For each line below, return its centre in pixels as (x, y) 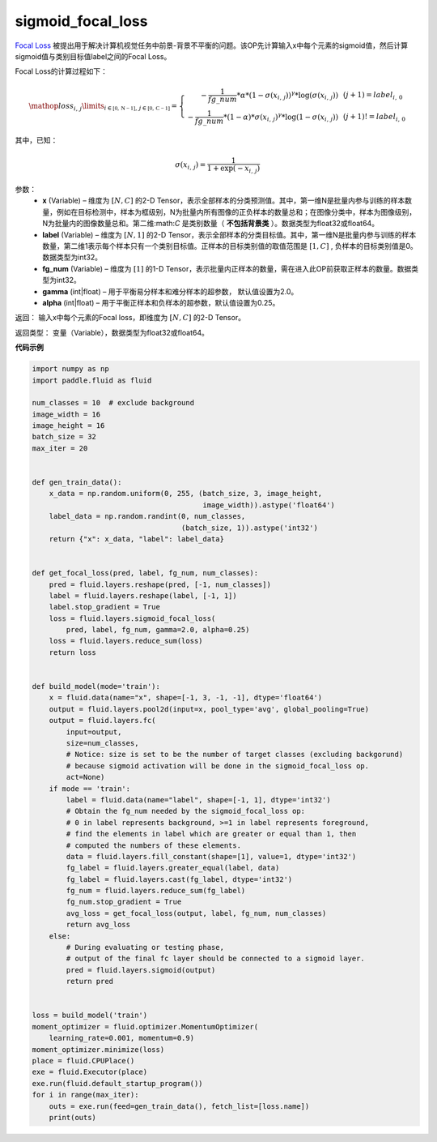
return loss (73, 652)
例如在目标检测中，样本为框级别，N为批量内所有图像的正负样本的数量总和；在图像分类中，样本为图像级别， (236, 212)
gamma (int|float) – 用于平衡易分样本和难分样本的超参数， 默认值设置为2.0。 (170, 291)
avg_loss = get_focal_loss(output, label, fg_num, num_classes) (196, 913)
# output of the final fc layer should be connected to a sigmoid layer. (216, 959)
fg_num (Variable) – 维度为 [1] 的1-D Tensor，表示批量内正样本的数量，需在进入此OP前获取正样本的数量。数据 (227, 268)
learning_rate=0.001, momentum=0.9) (121, 1038)
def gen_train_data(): (77, 483)
